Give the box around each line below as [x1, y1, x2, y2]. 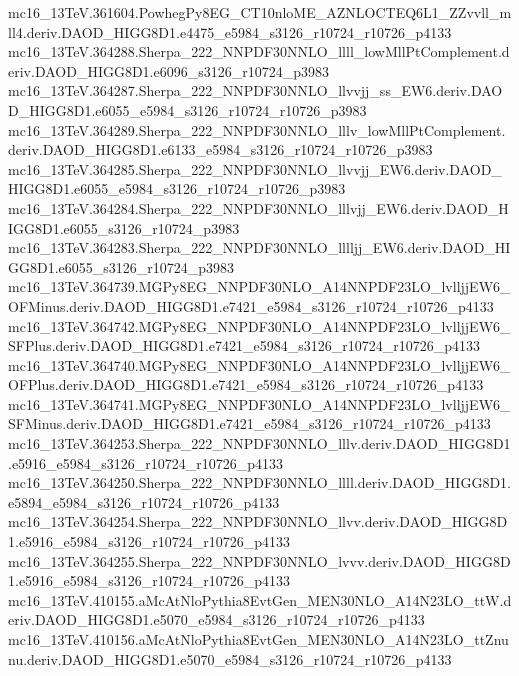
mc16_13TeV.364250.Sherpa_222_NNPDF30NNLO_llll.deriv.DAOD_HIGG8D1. [8, 472, 511, 493]
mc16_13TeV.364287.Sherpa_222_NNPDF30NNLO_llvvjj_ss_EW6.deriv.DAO [8, 80, 503, 101]
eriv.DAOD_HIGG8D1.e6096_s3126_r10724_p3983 [8, 60, 330, 81]
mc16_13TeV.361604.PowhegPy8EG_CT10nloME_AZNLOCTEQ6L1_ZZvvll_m [8, 2, 512, 22]
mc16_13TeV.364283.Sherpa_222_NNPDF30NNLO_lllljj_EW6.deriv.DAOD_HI [8, 237, 511, 258]
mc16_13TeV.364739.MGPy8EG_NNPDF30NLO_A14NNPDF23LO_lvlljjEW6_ [8, 276, 511, 297]
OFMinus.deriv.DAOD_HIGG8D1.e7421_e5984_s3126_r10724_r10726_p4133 [8, 295, 494, 316]
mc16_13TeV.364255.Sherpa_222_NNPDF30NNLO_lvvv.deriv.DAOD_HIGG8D [8, 550, 511, 571]
